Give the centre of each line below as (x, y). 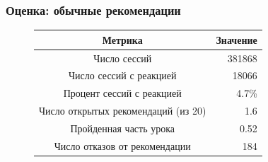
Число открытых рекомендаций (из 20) (123, 111)
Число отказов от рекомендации (122, 145)
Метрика (122, 39)
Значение (237, 39)
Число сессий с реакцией (122, 75)
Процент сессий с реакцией (122, 93)
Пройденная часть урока (123, 128)
